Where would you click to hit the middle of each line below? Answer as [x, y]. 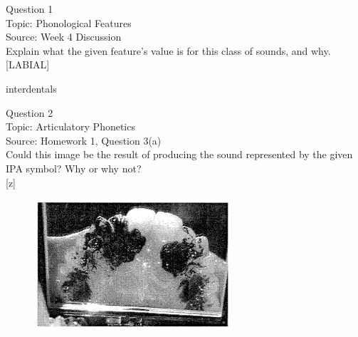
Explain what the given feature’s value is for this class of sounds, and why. [168, 50]
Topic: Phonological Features [69, 22]
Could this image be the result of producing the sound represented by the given [179, 154]
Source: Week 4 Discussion [64, 37]
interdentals [31, 88]
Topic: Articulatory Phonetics [70, 126]
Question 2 [30, 112]
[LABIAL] [28, 64]
